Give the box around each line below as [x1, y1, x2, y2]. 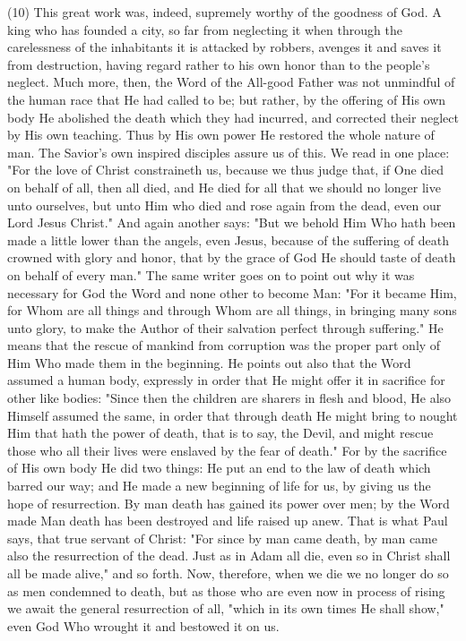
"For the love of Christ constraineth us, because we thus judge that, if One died [7, 160, 444, 179]
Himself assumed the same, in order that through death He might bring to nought [7, 406, 458, 424]
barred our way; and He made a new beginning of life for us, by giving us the [7, 476, 431, 495]
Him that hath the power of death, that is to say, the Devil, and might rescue [7, 423, 434, 442]
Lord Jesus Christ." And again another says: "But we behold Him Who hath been [7, 213, 456, 232]
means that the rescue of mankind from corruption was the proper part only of [7, 336, 441, 355]
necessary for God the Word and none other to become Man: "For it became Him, [7, 283, 457, 302]
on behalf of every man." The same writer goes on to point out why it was [7, 265, 415, 284]
